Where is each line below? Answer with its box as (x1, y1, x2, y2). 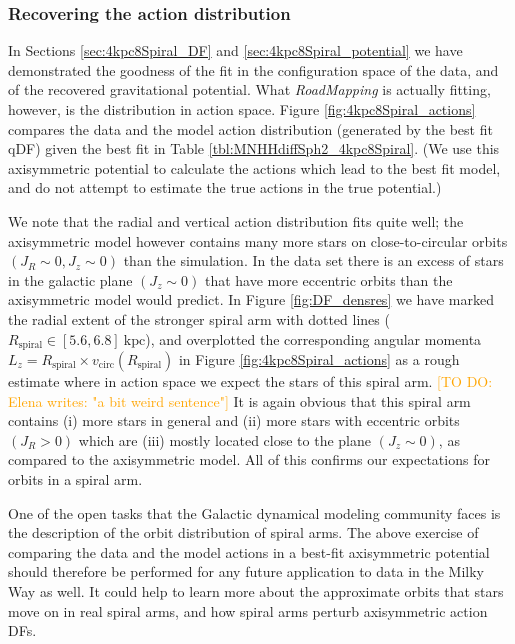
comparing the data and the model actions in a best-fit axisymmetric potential (8, 541, 490, 562)
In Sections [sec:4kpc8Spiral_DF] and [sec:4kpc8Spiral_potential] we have (8, 40, 463, 61)
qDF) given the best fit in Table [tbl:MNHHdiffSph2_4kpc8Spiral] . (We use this (8, 138, 500, 159)
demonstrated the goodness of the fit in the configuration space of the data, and (8, 59, 499, 80)
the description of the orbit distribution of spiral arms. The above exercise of (8, 522, 479, 543)
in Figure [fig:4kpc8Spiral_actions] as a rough (178, 348, 460, 369)
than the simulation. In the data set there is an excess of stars (123, 250, 504, 271)
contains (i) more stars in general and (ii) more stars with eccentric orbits (8, 410, 460, 431)
